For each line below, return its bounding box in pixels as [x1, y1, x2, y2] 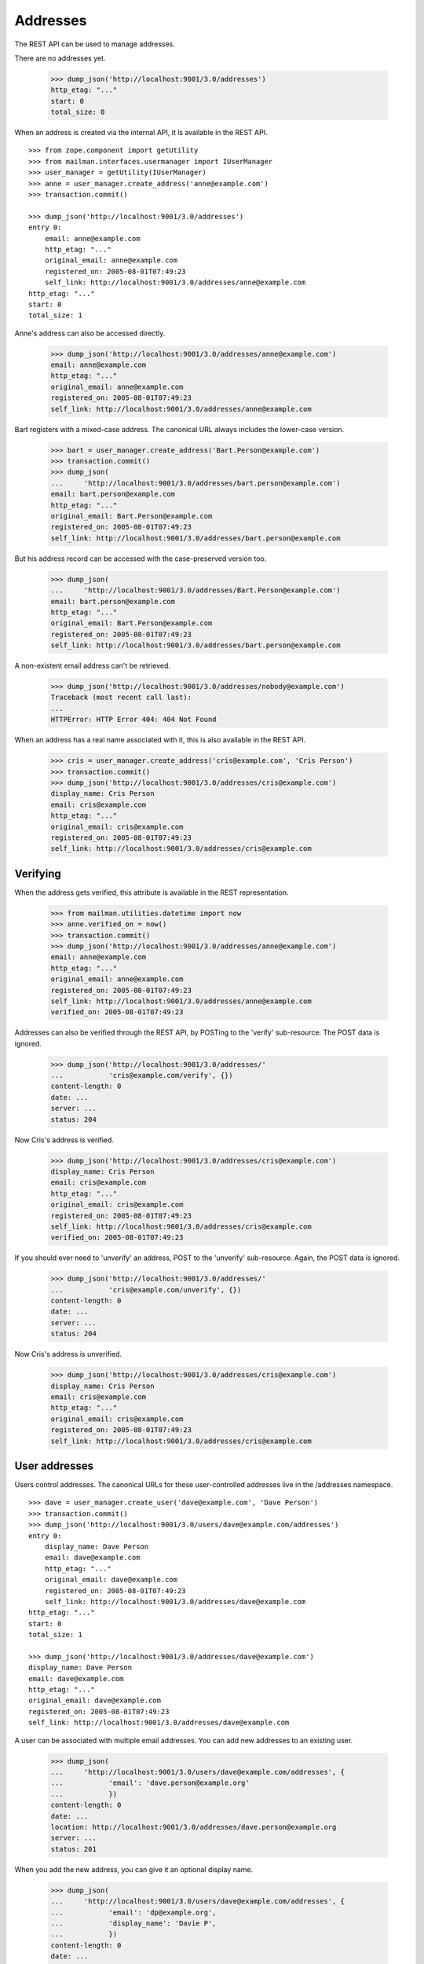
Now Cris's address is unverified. [14, 1350, 122, 1359]
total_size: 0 [50, 108, 105, 117]
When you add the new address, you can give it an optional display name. [14, 1864, 254, 1874]
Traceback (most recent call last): [50, 693, 192, 702]
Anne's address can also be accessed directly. [14, 328, 166, 338]
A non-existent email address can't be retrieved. [14, 661, 171, 671]
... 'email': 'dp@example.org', [50, 1907, 217, 1917]
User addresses [14, 1459, 94, 1472]
